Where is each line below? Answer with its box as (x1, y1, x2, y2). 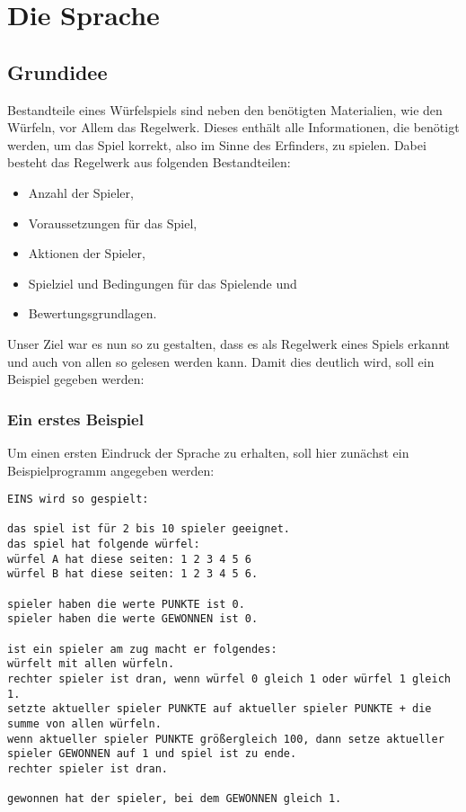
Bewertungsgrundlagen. (28, 304, 157, 323)
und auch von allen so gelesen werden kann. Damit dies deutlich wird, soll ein (7, 352, 435, 370)
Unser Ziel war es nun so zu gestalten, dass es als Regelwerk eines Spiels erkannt (7, 334, 450, 352)
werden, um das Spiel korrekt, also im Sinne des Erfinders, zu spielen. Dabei (7, 135, 426, 154)
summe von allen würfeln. (7, 717, 162, 730)
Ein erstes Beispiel (7, 407, 144, 430)
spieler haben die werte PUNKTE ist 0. (7, 597, 245, 611)
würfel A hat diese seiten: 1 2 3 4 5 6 (7, 552, 252, 566)
